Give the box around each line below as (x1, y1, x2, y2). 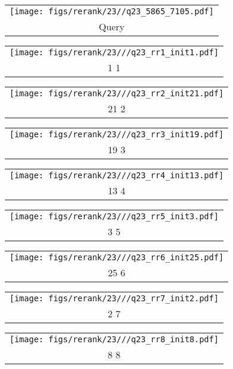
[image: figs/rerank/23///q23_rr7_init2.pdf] (10, 294, 219, 303)
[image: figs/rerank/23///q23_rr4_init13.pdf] (10, 171, 224, 180)
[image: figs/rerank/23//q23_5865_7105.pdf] (10, 7, 214, 16)
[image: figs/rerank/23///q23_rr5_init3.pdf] (10, 212, 219, 221)
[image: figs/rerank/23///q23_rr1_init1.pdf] (10, 48, 219, 57)
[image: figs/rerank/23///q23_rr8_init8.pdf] (10, 335, 219, 344)
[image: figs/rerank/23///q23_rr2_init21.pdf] (10, 89, 224, 98)
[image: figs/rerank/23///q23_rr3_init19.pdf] (10, 130, 224, 139)
